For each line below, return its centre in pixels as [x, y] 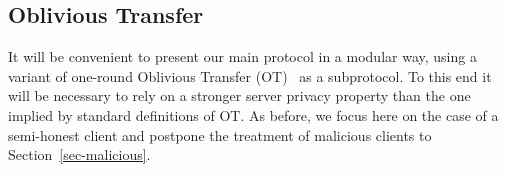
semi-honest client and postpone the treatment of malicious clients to [220, 134]
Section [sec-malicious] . [79, 154]
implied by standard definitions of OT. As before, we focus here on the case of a [253, 114]
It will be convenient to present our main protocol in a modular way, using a [242, 56]
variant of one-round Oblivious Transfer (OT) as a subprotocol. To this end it [250, 75]
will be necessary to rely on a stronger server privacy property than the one [239, 95]
